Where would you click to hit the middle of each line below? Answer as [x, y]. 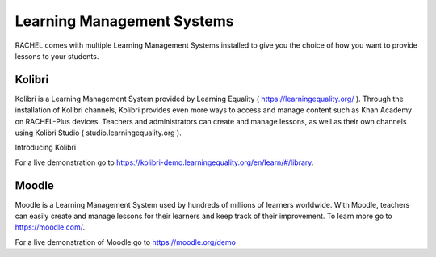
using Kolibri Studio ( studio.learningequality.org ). [98, 133]
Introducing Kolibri [46, 147]
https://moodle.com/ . [50, 227]
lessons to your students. [57, 56]
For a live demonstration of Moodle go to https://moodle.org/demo [125, 242]
